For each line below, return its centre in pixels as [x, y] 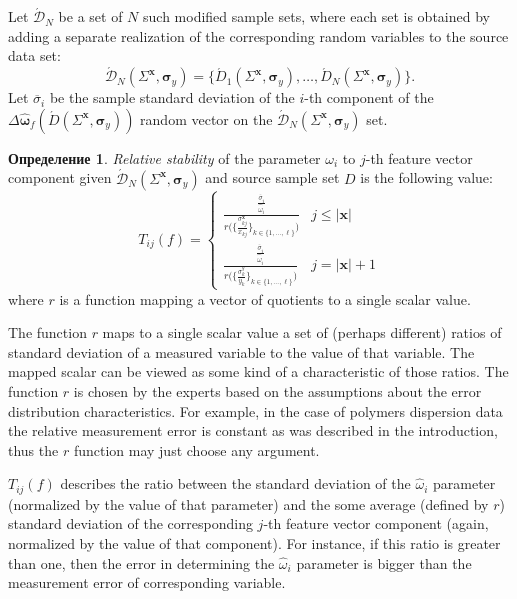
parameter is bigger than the [384, 562]
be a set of [90, 16]
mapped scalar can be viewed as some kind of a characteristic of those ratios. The [258, 371]
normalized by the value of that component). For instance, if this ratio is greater [254, 543]
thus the [33, 449]
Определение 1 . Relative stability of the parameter [164, 157]
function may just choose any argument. [196, 449]
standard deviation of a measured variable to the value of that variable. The [241, 351]
